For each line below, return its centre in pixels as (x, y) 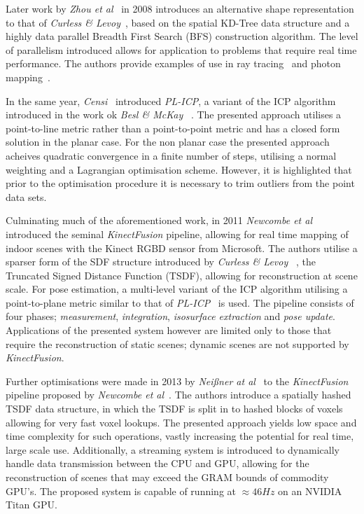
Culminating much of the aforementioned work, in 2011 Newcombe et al (159, 220)
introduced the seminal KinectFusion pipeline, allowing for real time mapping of (177, 234)
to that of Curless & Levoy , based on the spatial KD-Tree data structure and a (178, 22)
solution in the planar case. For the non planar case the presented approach (168, 142)
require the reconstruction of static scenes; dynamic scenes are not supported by (177, 343)
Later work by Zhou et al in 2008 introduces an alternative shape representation (180, 8)
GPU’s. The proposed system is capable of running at (121, 491)
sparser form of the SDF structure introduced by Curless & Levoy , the (161, 262)
